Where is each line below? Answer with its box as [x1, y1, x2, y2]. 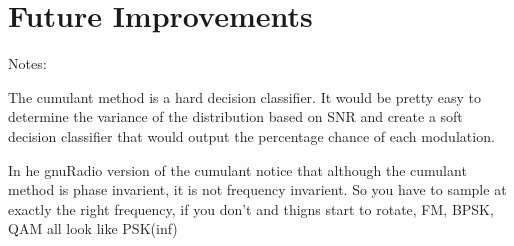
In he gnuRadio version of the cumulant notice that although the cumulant [8, 159, 467, 180]
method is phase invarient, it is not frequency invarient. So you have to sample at [8, 179, 507, 200]
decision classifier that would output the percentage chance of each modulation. [8, 125, 495, 146]
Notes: [8, 53, 47, 74]
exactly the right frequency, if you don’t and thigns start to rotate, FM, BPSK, [8, 198, 494, 219]
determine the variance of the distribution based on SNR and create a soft [8, 106, 463, 127]
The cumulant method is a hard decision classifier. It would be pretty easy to [8, 86, 481, 107]
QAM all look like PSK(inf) [8, 218, 178, 239]
